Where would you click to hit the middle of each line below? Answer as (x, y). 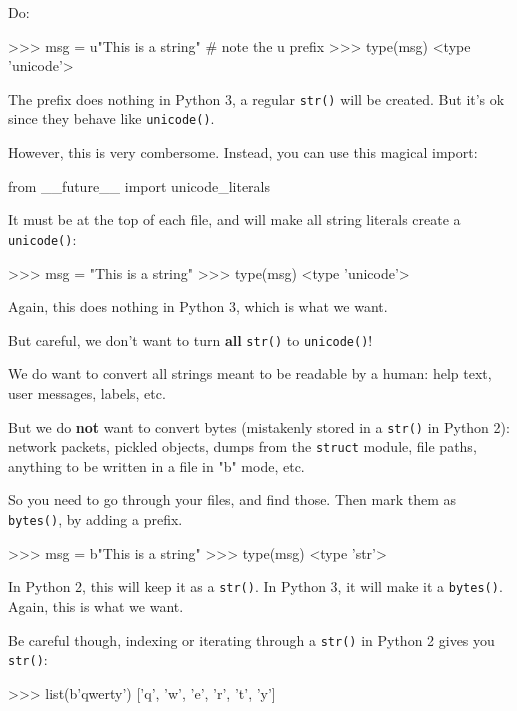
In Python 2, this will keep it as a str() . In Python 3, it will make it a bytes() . (255, 586)
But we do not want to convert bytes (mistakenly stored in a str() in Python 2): (259, 426)
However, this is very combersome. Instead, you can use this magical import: (243, 152)
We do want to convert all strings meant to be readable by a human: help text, (250, 373)
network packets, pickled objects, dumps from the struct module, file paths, (242, 446)
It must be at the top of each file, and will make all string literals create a (234, 219)
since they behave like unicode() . (111, 118)
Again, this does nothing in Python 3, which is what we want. (198, 306)
